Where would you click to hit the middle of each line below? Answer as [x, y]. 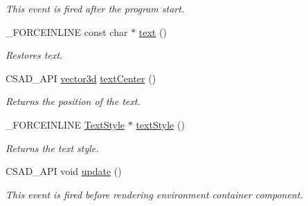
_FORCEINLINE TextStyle [65, 124]
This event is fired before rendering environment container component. [154, 194]
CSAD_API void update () [64, 171]
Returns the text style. [52, 148]
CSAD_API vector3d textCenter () [81, 78]
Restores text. [34, 55]
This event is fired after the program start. [95, 8]
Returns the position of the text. [73, 101]
